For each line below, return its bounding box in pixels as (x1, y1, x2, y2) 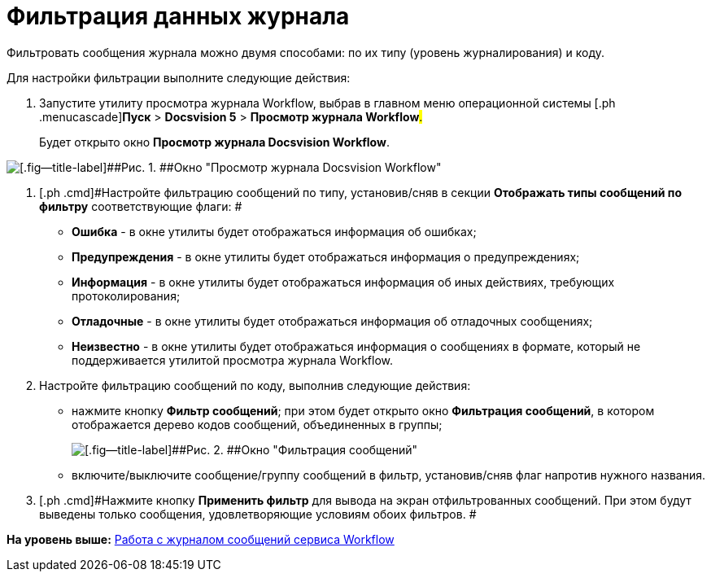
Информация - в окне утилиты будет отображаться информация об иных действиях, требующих (72, 274, 615, 289)
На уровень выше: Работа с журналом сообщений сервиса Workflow (7, 532, 395, 546)
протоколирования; (72, 288, 181, 303)
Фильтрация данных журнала (7, 2, 350, 30)
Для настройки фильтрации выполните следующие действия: (7, 70, 351, 85)
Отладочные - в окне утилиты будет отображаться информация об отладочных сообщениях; (72, 313, 593, 328)
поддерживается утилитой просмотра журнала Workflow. (72, 352, 394, 367)
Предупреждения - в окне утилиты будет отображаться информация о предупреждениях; (72, 249, 580, 264)
